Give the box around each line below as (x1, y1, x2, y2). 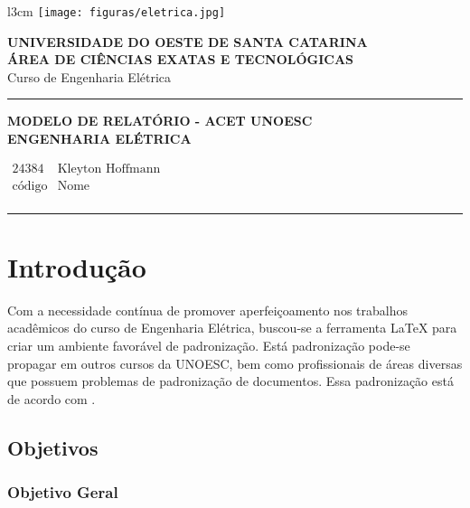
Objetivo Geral (7, 481, 118, 503)
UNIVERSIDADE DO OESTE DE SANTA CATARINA (7, 32, 368, 51)
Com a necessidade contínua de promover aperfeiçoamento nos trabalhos (7, 300, 408, 319)
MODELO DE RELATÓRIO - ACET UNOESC (7, 111, 313, 130)
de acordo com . (7, 389, 96, 408)
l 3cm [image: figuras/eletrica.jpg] (7, 2, 226, 20)
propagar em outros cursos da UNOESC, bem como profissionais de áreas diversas (7, 353, 463, 372)
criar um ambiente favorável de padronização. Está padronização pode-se (7, 336, 410, 355)
